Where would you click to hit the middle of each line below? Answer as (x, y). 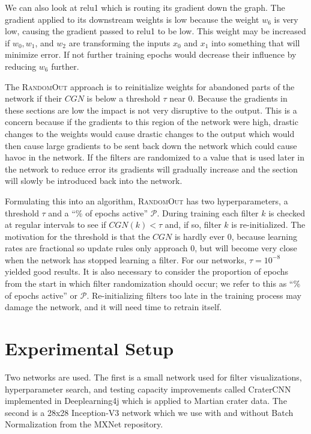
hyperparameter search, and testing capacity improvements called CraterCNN (148, 389)
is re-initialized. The (268, 225)
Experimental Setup (89, 348)
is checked (287, 212)
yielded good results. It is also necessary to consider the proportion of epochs (147, 271)
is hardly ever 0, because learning (236, 236)
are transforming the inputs (119, 42)
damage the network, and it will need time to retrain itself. (113, 307)
